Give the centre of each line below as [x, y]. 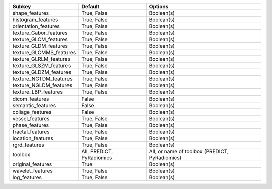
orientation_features [36, 26]
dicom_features [31, 99]
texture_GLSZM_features [42, 66]
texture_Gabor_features [40, 33]
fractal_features [31, 132]
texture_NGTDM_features [42, 79]
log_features [27, 177]
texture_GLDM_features [40, 46]
